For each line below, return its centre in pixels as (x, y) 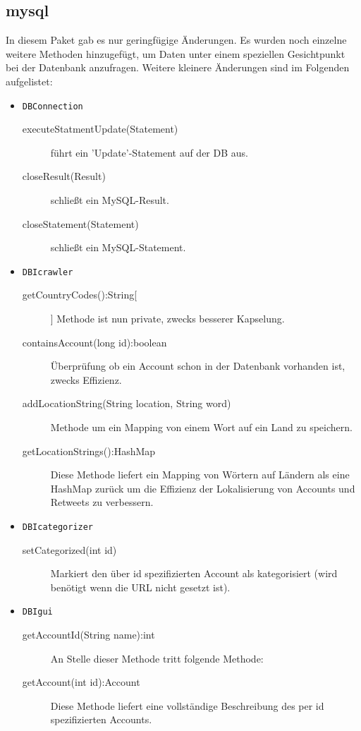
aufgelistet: (29, 81)
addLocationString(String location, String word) (127, 403)
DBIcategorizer (58, 527)
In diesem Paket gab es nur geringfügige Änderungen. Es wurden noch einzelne (176, 40)
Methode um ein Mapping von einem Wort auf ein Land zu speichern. (201, 427)
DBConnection (53, 106)
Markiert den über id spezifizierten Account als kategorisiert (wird (194, 573)
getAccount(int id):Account (81, 682)
